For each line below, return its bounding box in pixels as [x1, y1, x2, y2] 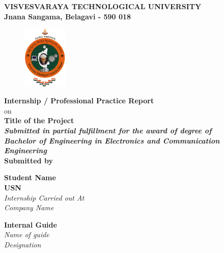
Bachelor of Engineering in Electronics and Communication [4, 135, 220, 146]
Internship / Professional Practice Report [4, 95, 154, 106]
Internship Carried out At [4, 192, 85, 203]
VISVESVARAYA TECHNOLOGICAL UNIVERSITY [4, 1, 202, 11]
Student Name [4, 172, 56, 183]
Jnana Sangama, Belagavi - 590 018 [4, 11, 131, 21]
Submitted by [4, 155, 53, 165]
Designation [4, 239, 41, 249]
